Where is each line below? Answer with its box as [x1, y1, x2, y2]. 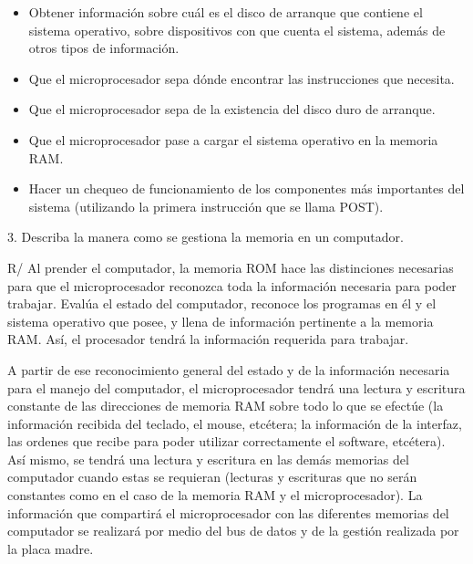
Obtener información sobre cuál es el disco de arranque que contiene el [28, 3, 423, 21]
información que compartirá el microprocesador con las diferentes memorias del [7, 503, 449, 522]
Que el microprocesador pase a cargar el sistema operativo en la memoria [28, 130, 438, 149]
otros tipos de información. [28, 38, 180, 57]
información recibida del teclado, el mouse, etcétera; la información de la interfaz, [7, 413, 462, 433]
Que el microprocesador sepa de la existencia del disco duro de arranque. [28, 99, 436, 119]
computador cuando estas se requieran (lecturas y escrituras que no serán [7, 467, 417, 486]
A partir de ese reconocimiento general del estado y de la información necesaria [7, 360, 450, 379]
